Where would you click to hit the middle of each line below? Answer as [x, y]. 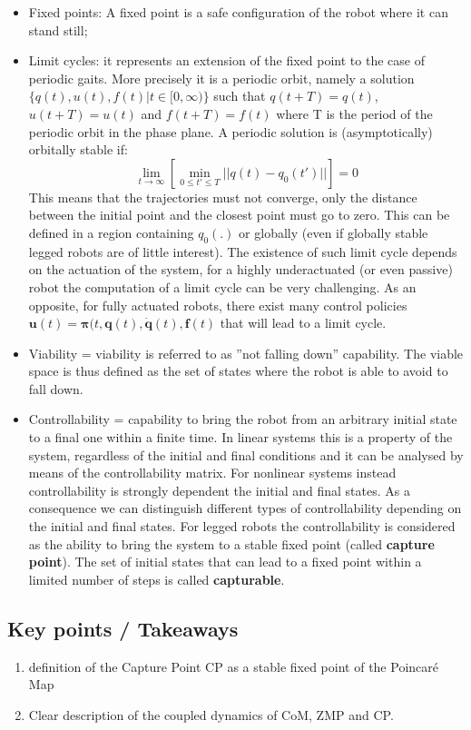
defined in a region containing [111, 232]
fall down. [56, 388]
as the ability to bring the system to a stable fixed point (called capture [231, 543]
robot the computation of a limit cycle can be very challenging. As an [222, 286]
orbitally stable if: [78, 149]
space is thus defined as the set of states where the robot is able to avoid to [238, 371]
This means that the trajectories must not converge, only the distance [223, 197]
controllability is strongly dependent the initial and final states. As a [219, 490]
